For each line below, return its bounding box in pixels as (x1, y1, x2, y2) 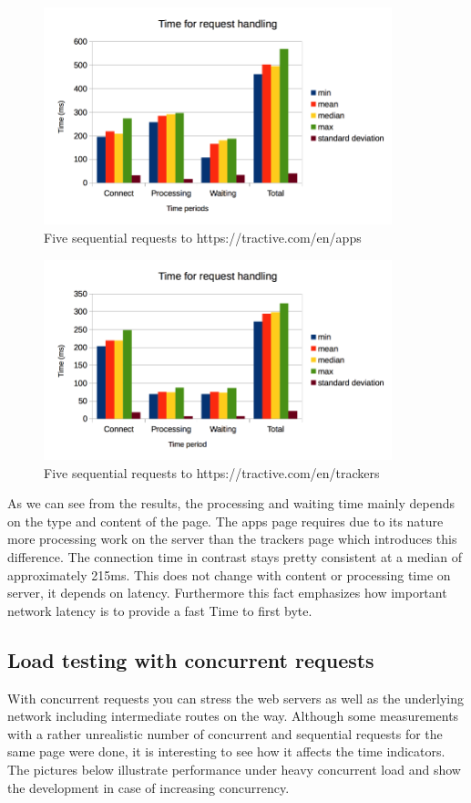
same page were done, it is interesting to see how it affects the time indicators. (7, 742, 445, 761)
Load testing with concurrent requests (7, 645, 374, 673)
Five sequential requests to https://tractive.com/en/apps (44, 228, 362, 247)
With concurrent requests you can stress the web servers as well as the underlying (7, 688, 465, 707)
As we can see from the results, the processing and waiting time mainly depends (7, 494, 455, 513)
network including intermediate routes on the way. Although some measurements (7, 706, 459, 725)
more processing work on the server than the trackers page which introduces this (7, 529, 457, 548)
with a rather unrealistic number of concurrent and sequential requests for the (7, 724, 443, 743)
